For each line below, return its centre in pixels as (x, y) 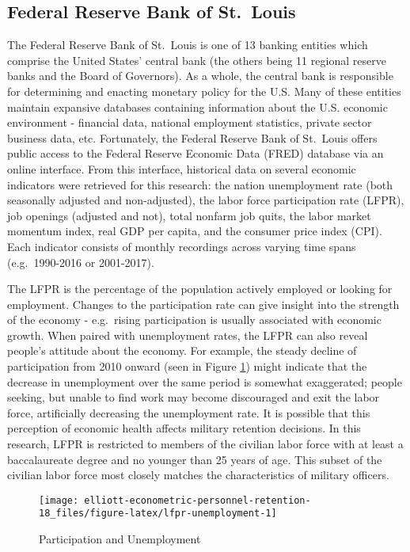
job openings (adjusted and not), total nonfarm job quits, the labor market (189, 215)
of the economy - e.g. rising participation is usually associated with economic (194, 320)
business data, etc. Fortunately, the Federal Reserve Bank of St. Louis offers (192, 137)
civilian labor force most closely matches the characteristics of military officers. (198, 475)
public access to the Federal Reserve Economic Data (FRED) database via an (196, 153)
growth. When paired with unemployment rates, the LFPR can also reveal (188, 335)
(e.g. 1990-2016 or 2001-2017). (81, 262)
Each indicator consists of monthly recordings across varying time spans (182, 246)
